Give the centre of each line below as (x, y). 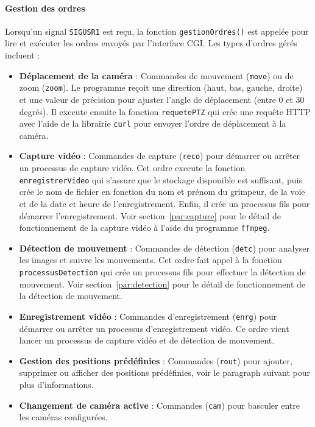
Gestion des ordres (45, 8)
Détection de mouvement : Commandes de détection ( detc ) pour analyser (165, 248)
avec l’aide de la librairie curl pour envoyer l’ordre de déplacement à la (153, 123)
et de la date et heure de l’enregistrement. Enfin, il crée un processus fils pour (165, 203)
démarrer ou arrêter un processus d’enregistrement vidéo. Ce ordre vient (154, 328)
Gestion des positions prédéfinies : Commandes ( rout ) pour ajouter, (156, 360)
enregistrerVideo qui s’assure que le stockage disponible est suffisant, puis (161, 179)
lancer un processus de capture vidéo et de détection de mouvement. (147, 340)
